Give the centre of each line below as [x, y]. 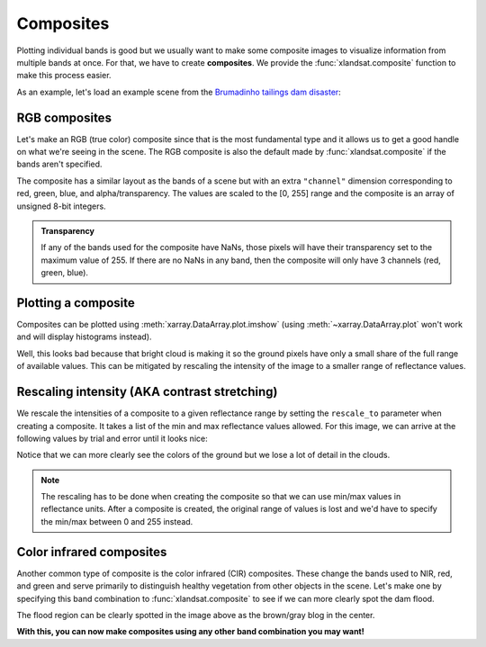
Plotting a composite [76, 303]
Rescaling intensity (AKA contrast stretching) [147, 392]
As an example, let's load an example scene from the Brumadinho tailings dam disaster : [179, 92]
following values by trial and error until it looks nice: [112, 438]
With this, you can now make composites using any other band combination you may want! [190, 632]
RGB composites [64, 117]
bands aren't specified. [59, 164]
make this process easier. [64, 76]
